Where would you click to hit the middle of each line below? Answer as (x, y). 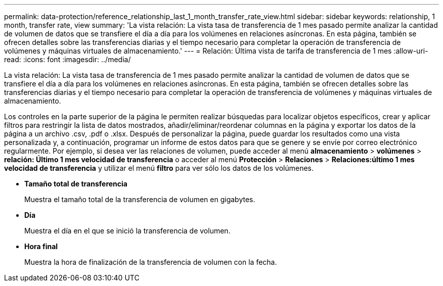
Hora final (41, 246)
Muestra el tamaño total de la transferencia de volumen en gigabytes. (140, 199)
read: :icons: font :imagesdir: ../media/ (68, 59)
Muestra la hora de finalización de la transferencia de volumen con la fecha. (151, 262)
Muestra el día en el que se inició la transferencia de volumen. (127, 231)
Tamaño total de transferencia (76, 184)
